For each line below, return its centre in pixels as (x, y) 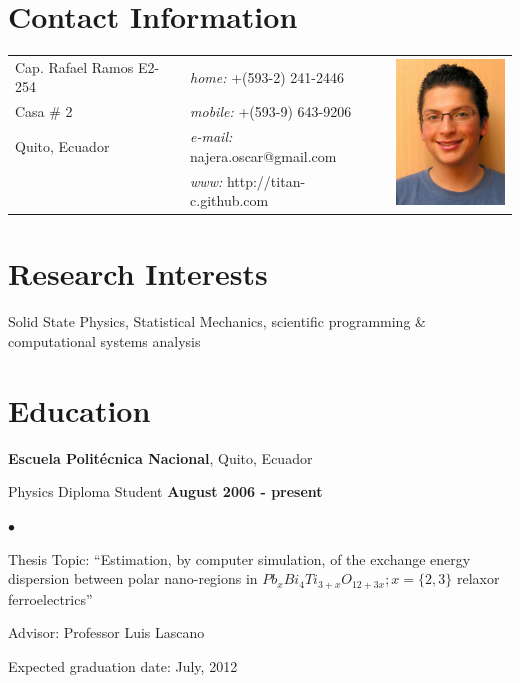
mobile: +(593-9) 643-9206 (271, 111)
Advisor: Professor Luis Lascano (106, 632)
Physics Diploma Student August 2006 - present (165, 491)
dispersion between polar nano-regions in (133, 578)
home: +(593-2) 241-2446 (267, 76)
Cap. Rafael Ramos (74, 66)
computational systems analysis (104, 341)
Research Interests (138, 273)
